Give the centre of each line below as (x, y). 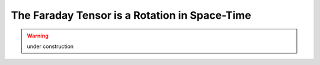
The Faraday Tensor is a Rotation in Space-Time (131, 15)
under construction (50, 46)
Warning (38, 36)
